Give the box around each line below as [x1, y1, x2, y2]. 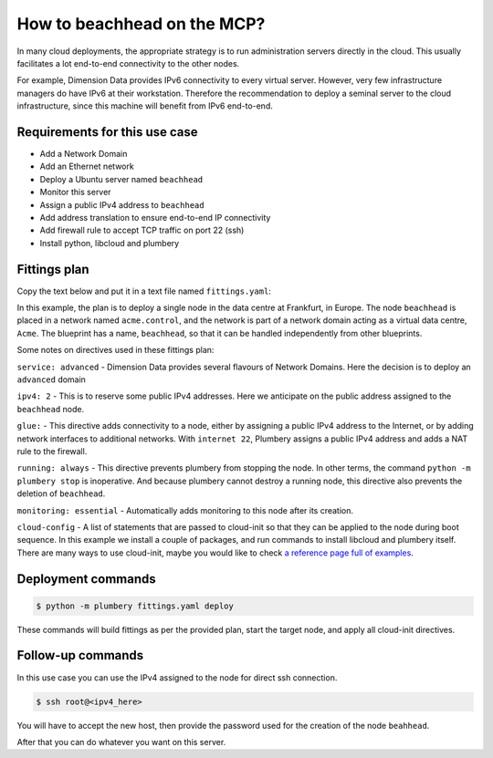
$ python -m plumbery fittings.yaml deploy [36, 600, 235, 611]
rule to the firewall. [16, 445, 88, 456]
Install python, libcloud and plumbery [39, 237, 180, 248]
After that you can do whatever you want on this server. [16, 736, 226, 747]
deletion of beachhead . [16, 488, 106, 499]
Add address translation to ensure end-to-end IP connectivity [39, 212, 271, 223]
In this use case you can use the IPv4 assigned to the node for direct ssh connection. [16, 671, 338, 683]
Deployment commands [16, 571, 156, 587]
